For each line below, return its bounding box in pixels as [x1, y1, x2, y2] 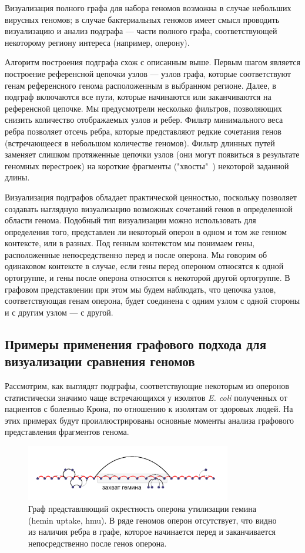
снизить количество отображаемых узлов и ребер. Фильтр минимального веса [5, 113, 283, 126]
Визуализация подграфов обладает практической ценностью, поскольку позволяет [5, 190, 297, 203]
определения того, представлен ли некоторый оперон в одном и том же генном [5, 225, 287, 237]
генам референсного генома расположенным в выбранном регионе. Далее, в [5, 79, 276, 91]
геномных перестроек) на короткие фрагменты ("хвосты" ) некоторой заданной [5, 159, 289, 172]
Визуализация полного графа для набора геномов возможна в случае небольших [5, 2, 291, 14]
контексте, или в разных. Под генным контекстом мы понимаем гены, [5, 237, 255, 249]
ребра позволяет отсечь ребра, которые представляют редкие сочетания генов [5, 125, 281, 137]
